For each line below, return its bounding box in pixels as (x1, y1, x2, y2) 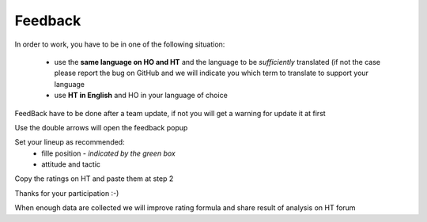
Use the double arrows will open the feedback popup (14, 122, 188, 132)
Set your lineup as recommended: (14, 137, 126, 147)
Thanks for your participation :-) (14, 188, 119, 198)
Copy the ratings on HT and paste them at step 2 (14, 174, 174, 183)
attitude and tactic (41, 160, 101, 169)
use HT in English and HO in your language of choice (54, 91, 229, 100)
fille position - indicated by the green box (41, 149, 176, 158)
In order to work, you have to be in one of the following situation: (14, 40, 225, 49)
